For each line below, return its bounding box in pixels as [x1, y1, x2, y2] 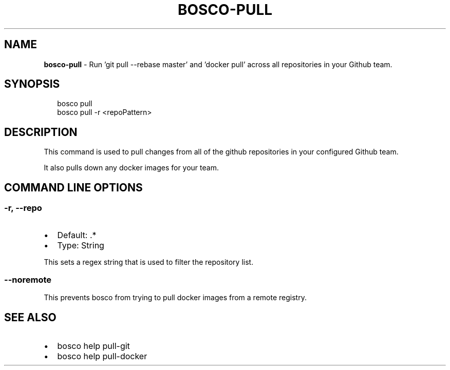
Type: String [57, 240, 104, 250]
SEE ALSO [4, 310, 57, 324]
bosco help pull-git [57, 341, 130, 352]
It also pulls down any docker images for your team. [44, 163, 219, 172]
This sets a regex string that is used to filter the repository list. [44, 257, 254, 266]
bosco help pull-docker [57, 351, 147, 362]
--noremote [4, 274, 52, 285]
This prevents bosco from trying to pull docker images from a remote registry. [44, 293, 307, 302]
